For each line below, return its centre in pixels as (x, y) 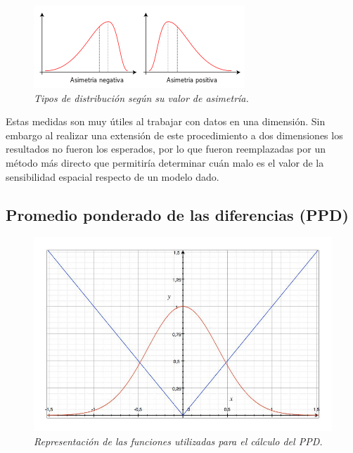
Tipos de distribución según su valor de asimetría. (141, 97)
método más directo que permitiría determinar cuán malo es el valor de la (165, 162)
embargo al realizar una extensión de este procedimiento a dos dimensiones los (174, 135)
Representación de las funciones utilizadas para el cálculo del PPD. (178, 441)
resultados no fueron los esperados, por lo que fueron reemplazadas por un (166, 149)
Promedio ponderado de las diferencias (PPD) (177, 214)
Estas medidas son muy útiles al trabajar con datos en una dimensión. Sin (166, 121)
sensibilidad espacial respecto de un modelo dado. (113, 176)
